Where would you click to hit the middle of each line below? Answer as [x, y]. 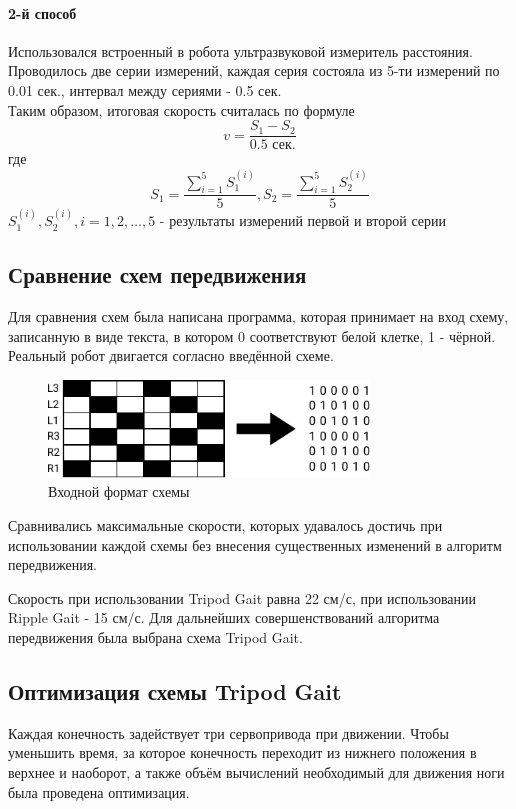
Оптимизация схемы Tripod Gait [175, 691]
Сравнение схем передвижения [157, 274]
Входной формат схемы [119, 491]
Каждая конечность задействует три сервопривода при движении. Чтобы [228, 732]
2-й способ [42, 12]
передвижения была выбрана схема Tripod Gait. [155, 637]
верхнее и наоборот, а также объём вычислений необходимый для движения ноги [256, 772]
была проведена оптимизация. [99, 791]
